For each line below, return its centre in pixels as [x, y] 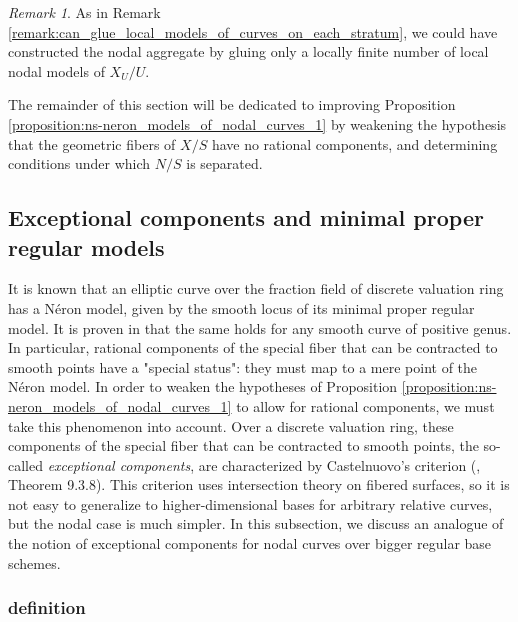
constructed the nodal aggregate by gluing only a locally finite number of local [248, 51]
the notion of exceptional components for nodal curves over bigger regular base [250, 543]
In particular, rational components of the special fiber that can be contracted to [253, 347]
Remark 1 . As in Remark [84, 12]
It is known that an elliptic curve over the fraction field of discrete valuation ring [256, 288]
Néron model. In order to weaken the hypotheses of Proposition [203, 386]
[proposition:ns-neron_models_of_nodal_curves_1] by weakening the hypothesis [257, 123]
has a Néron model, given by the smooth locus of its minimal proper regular [241, 307]
